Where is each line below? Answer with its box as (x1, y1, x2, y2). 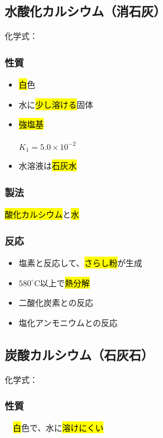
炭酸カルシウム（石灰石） (5, 345, 154, 363)
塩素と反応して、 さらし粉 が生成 (18, 256, 142, 268)
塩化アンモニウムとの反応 (18, 316, 118, 328)
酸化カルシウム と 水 (5, 208, 79, 220)
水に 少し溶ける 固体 (18, 98, 93, 110)
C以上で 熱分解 (34, 276, 90, 289)
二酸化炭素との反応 (18, 296, 93, 309)
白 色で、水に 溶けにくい (13, 421, 104, 434)
